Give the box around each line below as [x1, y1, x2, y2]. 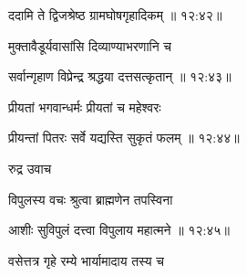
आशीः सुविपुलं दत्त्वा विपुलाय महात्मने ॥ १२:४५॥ [8, 220, 230, 239]
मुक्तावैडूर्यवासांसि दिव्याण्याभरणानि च [8, 36, 172, 55]
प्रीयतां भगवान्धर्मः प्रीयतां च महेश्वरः [8, 97, 161, 116]
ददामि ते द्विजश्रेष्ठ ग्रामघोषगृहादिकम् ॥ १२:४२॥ [8, 5, 222, 24]
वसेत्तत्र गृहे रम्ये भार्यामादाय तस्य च [8, 250, 164, 270]
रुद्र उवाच [8, 158, 52, 177]
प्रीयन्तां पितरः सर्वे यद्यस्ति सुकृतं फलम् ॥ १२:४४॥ [8, 128, 240, 147]
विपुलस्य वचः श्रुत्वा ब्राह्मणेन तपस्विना [8, 189, 173, 208]
